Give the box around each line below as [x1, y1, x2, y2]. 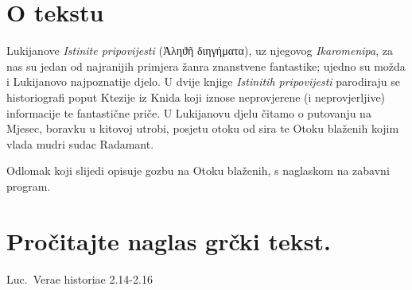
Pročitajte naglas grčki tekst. [6, 224, 331, 257]
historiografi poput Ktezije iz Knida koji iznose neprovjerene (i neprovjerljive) [6, 88, 386, 105]
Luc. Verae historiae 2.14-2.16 [6, 270, 153, 287]
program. [6, 177, 51, 194]
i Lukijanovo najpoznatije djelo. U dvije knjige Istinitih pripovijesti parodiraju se [6, 73, 401, 90]
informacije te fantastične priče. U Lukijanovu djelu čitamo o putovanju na [6, 104, 371, 121]
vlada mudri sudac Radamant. [6, 135, 154, 152]
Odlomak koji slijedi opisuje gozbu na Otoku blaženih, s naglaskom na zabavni [6, 162, 390, 179]
